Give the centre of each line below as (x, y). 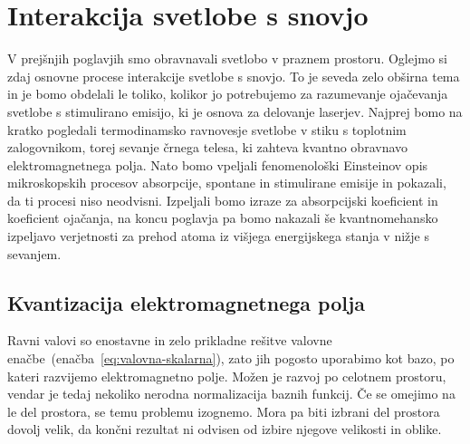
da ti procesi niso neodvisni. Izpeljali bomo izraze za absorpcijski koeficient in (223, 200)
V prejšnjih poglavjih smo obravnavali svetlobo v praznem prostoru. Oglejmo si (227, 58)
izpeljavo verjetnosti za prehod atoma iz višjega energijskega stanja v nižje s (218, 236)
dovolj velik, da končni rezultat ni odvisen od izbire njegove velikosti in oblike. (225, 429)
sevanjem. (34, 253)
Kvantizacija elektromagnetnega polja (187, 302)
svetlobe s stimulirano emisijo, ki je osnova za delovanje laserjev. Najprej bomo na (235, 111)
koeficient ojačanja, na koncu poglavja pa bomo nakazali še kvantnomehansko (223, 218)
